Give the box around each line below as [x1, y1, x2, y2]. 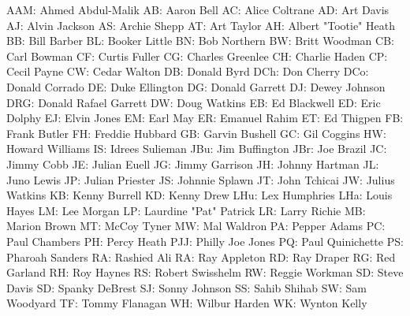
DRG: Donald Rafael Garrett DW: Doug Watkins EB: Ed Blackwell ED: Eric [6, 94, 381, 110]
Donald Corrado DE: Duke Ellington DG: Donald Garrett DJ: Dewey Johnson [6, 78, 386, 95]
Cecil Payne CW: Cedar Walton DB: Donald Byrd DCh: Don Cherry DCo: [6, 63, 369, 80]
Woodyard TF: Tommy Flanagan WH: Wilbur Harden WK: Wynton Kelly [6, 295, 367, 311]
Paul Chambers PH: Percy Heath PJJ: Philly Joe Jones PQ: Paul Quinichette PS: [6, 232, 404, 249]
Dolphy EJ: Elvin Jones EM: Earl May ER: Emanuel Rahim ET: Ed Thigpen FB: [6, 110, 404, 126]
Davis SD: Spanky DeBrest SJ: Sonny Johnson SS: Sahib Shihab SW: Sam [6, 279, 367, 296]
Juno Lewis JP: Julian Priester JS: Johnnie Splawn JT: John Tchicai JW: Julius [6, 171, 395, 188]
